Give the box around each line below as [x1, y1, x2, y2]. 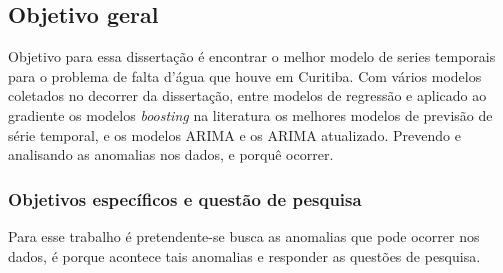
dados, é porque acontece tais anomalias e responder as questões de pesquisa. [8, 245, 481, 266]
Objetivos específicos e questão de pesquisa [8, 186, 362, 211]
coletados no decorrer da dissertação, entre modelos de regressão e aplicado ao [8, 85, 487, 106]
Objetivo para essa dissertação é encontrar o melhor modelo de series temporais [8, 46, 496, 67]
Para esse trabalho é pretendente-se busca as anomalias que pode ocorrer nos [8, 225, 480, 246]
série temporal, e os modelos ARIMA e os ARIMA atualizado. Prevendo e [8, 124, 461, 145]
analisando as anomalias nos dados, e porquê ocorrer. [8, 144, 334, 165]
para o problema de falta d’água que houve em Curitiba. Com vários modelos [8, 65, 482, 86]
